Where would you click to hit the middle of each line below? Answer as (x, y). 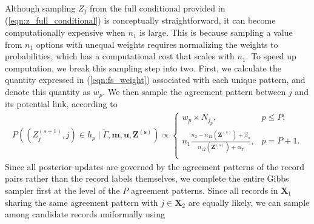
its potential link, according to (61, 104)
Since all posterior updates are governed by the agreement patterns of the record (155, 166)
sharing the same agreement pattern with (82, 202)
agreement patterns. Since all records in (204, 190)
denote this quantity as (48, 92)
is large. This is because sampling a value (216, 32)
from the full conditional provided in (158, 8)
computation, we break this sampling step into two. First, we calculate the (143, 68)
